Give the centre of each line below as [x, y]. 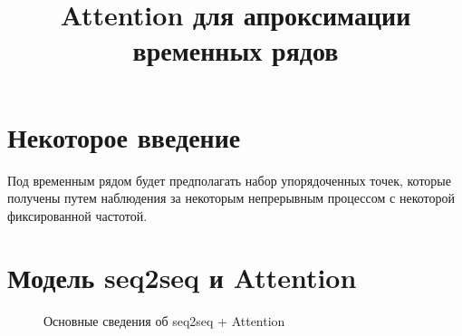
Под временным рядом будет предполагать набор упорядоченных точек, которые [229, 180]
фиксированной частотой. [77, 215]
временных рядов [236, 50]
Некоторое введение [124, 136]
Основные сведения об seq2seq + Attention [164, 321]
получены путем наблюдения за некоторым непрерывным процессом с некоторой [231, 198]
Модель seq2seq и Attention [182, 278]
